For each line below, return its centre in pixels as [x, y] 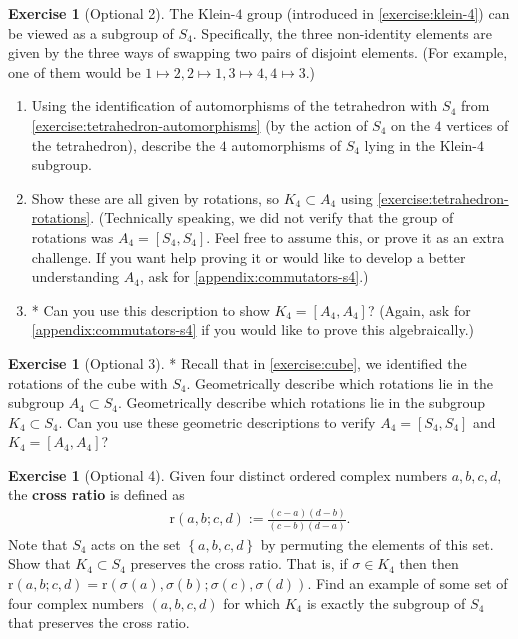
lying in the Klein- [421, 144]
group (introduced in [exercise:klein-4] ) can [378, 13]
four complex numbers [76, 602]
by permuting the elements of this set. [377, 543]
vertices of [477, 124]
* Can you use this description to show [150, 309]
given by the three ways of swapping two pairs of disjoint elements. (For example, [258, 52]
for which [251, 602]
